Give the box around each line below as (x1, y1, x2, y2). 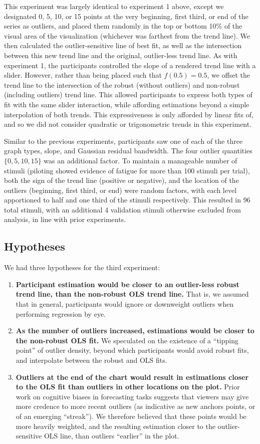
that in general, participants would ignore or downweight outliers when (16, 299, 234, 309)
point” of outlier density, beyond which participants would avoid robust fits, (16, 345, 249, 355)
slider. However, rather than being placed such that (4, 70, 162, 80)
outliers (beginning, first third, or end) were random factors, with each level (4, 184, 237, 195)
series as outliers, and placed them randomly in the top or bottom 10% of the (4, 21, 242, 31)
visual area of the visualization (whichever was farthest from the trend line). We (4, 30, 250, 41)
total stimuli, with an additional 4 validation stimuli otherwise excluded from (4, 204, 241, 214)
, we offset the (207, 70, 250, 80)
